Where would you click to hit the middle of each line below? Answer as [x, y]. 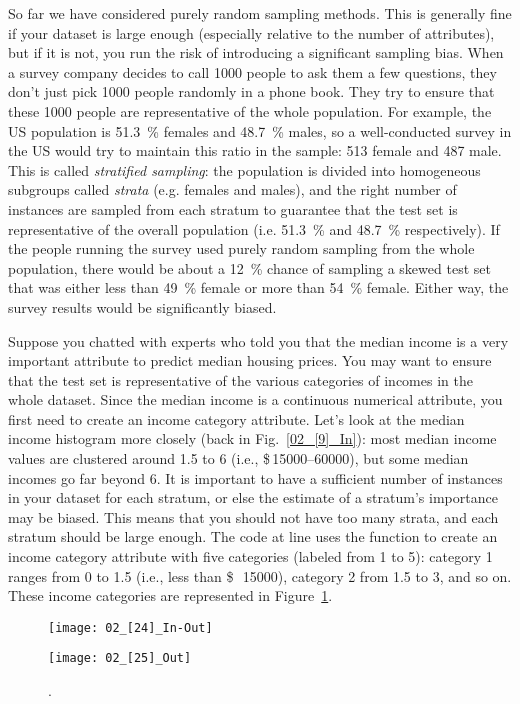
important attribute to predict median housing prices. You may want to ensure [250, 360]
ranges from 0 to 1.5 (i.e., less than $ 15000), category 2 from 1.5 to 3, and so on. [260, 575]
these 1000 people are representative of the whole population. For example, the [250, 110]
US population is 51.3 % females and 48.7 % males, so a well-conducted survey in [260, 130]
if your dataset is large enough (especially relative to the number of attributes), [251, 32]
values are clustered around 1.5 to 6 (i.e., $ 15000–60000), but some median [238, 458]
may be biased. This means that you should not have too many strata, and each [253, 516]
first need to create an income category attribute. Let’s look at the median [236, 418]
